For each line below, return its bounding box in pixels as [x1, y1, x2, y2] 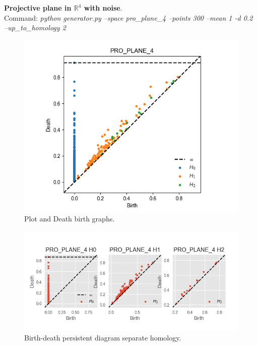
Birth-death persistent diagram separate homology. [24, 332, 181, 343]
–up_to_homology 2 [4, 22, 66, 33]
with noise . [84, 3, 122, 13]
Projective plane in [4, 3, 72, 13]
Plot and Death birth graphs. [24, 213, 115, 224]
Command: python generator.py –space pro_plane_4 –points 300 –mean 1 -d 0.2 [4, 12, 253, 23]
